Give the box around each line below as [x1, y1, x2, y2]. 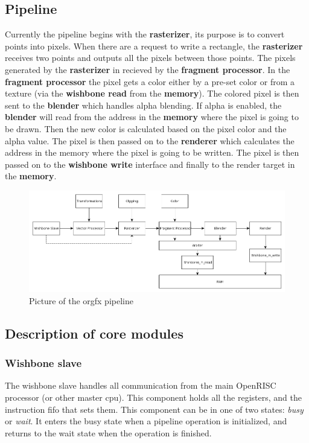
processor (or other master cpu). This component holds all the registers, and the [5, 390, 302, 403]
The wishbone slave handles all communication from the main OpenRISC [5, 379, 276, 392]
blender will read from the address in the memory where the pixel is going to [5, 110, 299, 123]
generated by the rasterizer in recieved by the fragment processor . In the [5, 63, 290, 75]
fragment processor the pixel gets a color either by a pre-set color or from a [5, 75, 295, 88]
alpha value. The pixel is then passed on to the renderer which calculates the [5, 134, 295, 147]
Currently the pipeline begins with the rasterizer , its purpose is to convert [5, 28, 285, 40]
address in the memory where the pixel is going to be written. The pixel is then [5, 146, 299, 159]
